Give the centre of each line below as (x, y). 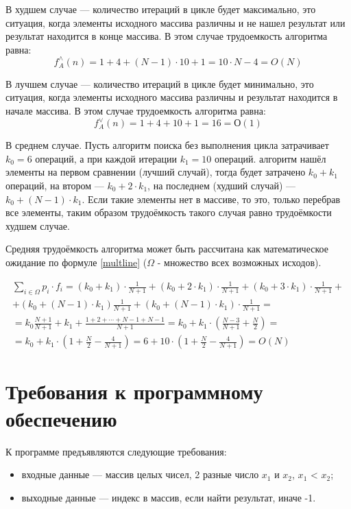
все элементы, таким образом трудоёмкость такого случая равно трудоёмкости (169, 212)
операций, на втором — (55, 185)
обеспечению (61, 418)
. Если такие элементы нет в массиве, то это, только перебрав (211, 199)
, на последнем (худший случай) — (222, 185)
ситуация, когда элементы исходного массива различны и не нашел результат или (175, 22)
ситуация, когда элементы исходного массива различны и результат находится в (172, 97)
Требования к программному (134, 391)
